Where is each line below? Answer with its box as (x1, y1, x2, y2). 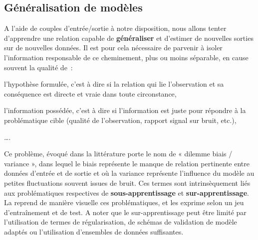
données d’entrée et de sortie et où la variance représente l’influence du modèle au (4, 168, 255, 178)
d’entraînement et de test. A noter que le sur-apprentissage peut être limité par (4, 207, 247, 217)
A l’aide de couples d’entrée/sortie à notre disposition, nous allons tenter (4, 23, 227, 33)
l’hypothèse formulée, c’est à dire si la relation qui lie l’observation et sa (4, 79, 224, 89)
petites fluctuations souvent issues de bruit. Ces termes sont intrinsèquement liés (4, 177, 251, 188)
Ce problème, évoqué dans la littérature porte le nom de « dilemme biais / (4, 148, 233, 159)
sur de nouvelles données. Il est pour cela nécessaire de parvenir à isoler (4, 42, 223, 53)
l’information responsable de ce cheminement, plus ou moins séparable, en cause (4, 52, 249, 62)
